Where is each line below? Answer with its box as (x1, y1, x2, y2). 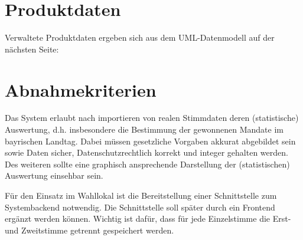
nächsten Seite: (5, 42, 59, 55)
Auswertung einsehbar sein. (5, 169, 103, 182)
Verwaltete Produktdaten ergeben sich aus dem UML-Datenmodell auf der (5, 31, 275, 44)
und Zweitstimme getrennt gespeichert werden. (5, 223, 174, 236)
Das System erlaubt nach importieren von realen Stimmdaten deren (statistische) (5, 111, 299, 124)
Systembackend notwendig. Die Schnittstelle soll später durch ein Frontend (5, 200, 275, 213)
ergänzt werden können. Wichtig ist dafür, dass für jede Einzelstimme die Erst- (5, 212, 291, 225)
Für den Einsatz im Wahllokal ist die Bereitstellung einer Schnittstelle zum (5, 189, 277, 201)
